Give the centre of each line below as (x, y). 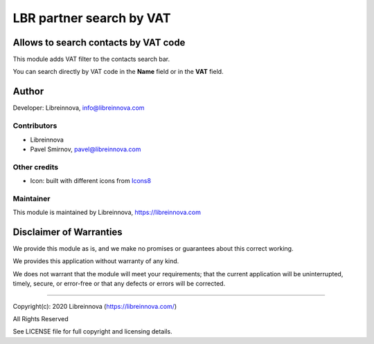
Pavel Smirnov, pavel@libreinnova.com (86, 149)
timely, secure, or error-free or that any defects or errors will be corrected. (119, 284)
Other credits (36, 167)
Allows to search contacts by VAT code (99, 42)
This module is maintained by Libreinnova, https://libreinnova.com (107, 212)
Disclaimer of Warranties (68, 232)
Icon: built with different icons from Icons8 (91, 181)
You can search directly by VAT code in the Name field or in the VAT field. (118, 72)
